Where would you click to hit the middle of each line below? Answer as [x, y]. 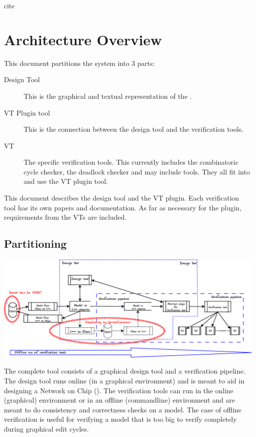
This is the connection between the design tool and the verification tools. [134, 129]
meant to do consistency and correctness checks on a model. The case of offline [123, 409]
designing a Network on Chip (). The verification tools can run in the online [119, 390]
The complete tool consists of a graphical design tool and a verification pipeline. [125, 371]
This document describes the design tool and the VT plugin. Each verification [122, 198]
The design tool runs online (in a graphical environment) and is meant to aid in [124, 381]
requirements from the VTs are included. [65, 217]
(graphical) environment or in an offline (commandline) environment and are [120, 400]
